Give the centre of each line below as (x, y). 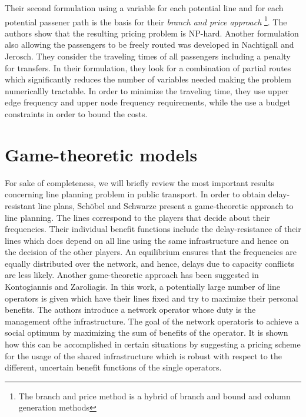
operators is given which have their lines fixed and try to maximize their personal (152, 298)
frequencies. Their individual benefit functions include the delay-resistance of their (153, 229)
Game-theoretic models (101, 154)
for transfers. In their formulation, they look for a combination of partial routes (148, 67)
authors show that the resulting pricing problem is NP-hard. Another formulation (152, 33)
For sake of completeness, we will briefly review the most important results (140, 182)
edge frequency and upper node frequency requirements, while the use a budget (148, 102)
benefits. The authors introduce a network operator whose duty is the (130, 310)
